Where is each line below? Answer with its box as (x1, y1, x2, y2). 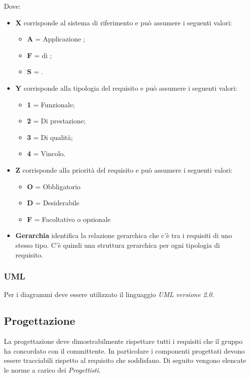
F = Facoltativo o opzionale (27, 214, 111, 224)
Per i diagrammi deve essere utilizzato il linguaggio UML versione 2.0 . (4, 289, 214, 299)
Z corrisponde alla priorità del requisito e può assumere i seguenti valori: (15, 164, 233, 175)
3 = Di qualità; (27, 132, 73, 142)
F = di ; (27, 50, 52, 60)
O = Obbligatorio (27, 181, 80, 191)
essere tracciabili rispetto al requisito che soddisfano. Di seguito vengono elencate (4, 355, 247, 365)
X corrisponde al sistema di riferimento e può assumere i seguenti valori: (15, 17, 232, 27)
